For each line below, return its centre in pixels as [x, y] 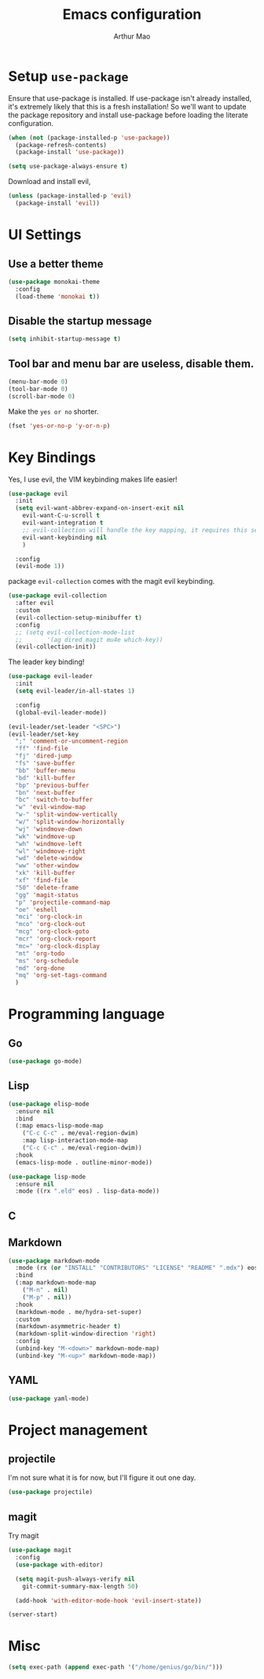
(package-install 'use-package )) [70, 152]
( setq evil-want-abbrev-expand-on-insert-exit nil [100, 508]
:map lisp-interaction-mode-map [75, 1141]
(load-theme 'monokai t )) [58, 297]
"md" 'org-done [40, 968]
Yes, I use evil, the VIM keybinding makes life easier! [93, 479]
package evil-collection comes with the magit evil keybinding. [112, 581]
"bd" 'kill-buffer [46, 778]
